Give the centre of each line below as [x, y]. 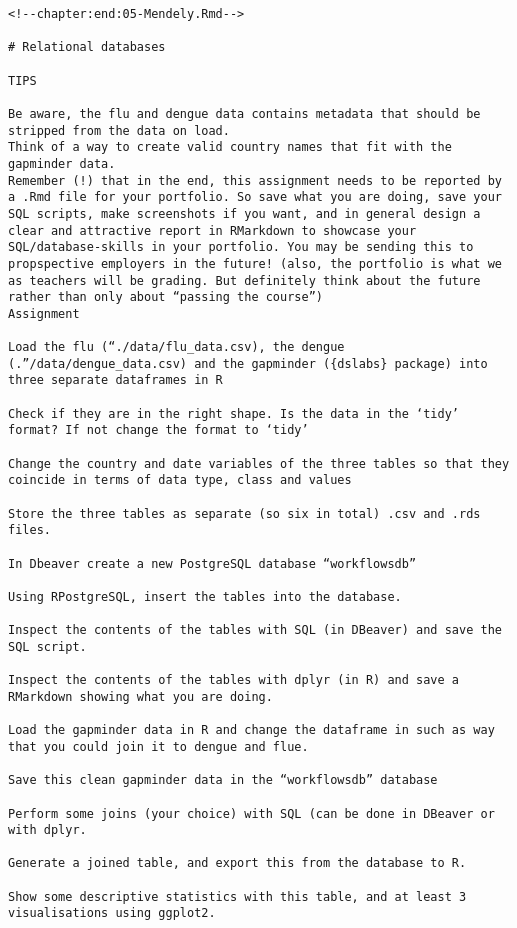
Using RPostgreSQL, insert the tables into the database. [205, 596]
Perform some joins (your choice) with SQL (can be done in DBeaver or [251, 813]
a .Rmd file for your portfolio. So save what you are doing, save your [255, 197]
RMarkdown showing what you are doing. [140, 696]
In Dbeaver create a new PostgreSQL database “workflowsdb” [212, 563]
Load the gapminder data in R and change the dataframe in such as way [251, 730]
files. [29, 530]
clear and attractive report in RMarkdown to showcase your [212, 230]
